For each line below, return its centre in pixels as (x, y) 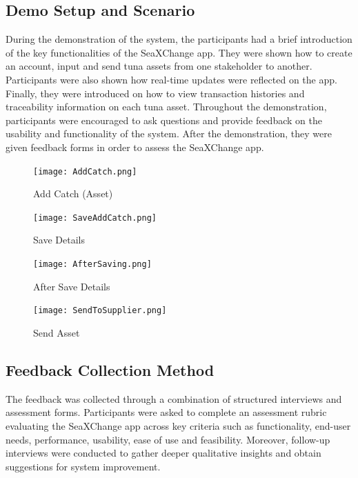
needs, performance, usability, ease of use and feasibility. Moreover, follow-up (168, 439)
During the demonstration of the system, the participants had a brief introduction (179, 39)
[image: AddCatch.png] (85, 171)
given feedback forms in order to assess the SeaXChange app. (135, 147)
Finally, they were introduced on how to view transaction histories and (155, 93)
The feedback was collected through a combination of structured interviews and (174, 398)
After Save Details (72, 286)
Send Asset (57, 332)
